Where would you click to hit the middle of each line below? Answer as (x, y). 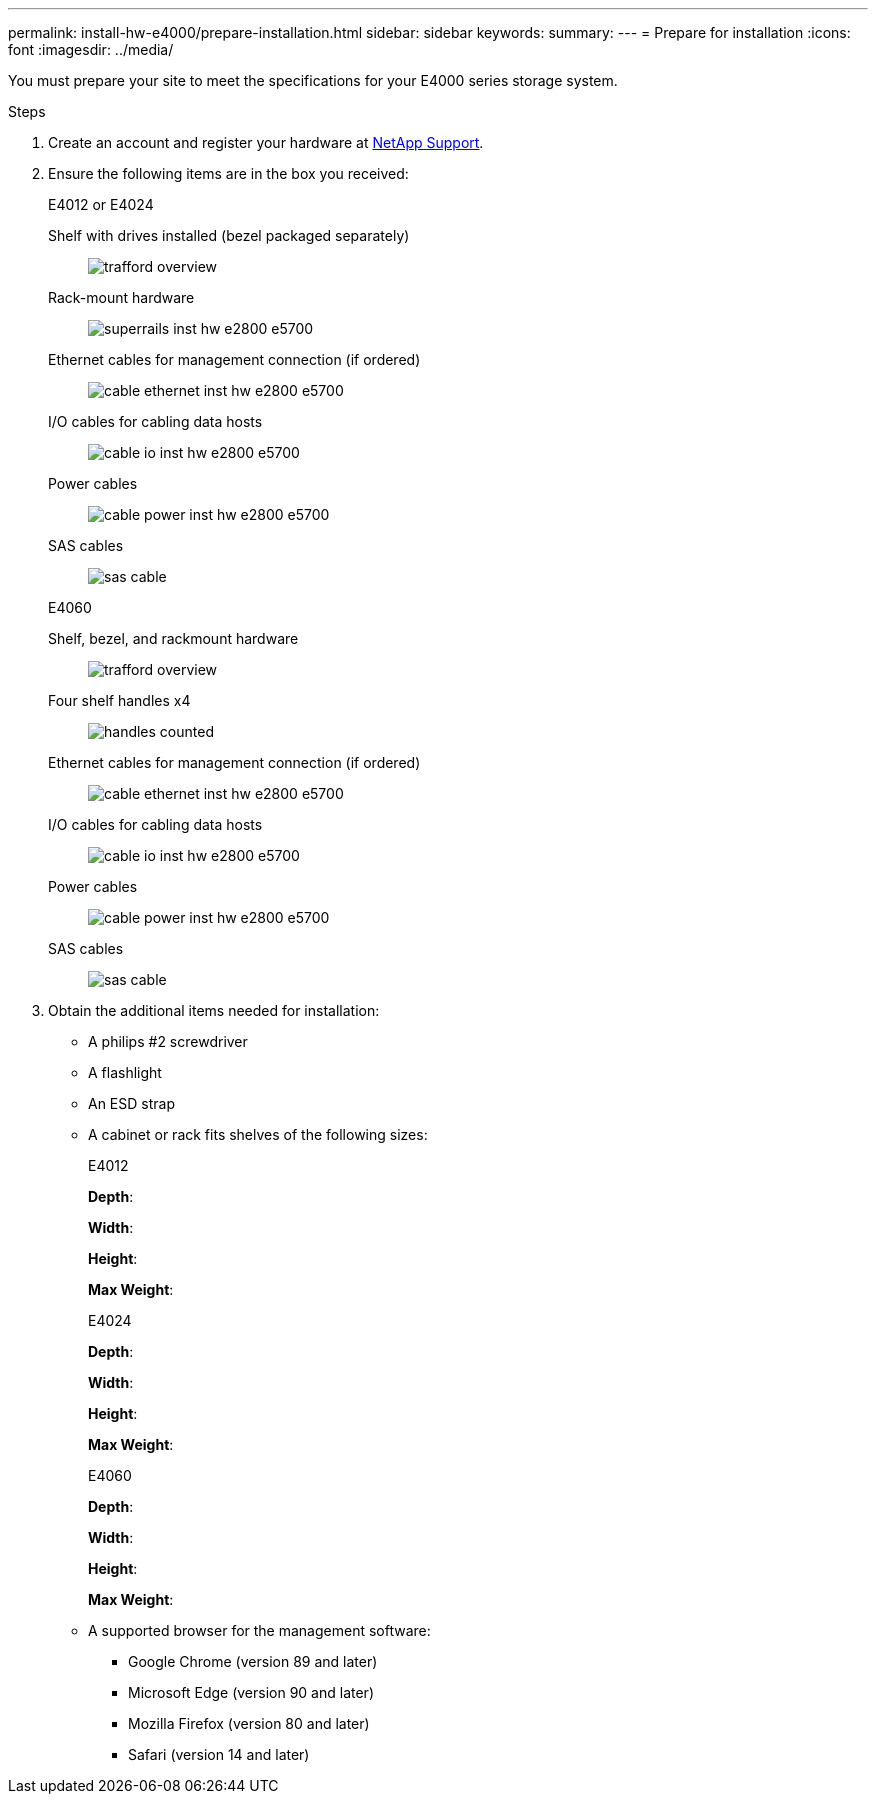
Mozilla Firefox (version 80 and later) (249, 1723)
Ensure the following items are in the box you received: (228, 173)
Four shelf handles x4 (119, 700)
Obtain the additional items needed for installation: (214, 1010)
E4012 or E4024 (101, 204)
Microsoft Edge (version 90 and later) (251, 1692)
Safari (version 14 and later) (219, 1754)
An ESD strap (131, 1103)
